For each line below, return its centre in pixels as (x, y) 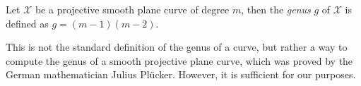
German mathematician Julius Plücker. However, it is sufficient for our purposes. (181, 74)
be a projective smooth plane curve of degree (132, 9)
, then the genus (276, 9)
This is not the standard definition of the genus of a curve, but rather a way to (177, 47)
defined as (27, 23)
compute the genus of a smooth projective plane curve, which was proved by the (179, 60)
